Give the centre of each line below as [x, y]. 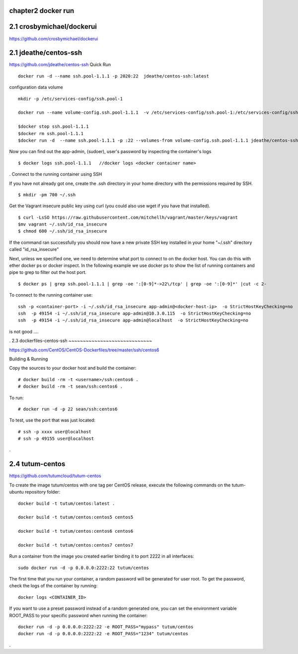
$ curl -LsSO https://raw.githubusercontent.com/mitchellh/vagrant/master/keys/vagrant [128, 217]
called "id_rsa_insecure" [34, 249]
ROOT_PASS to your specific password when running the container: [78, 615]
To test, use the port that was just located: [52, 420]
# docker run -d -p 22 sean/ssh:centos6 [68, 409]
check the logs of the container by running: [53, 586]
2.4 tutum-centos [37, 464]
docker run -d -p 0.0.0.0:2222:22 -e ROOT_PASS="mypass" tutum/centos [106, 627]
